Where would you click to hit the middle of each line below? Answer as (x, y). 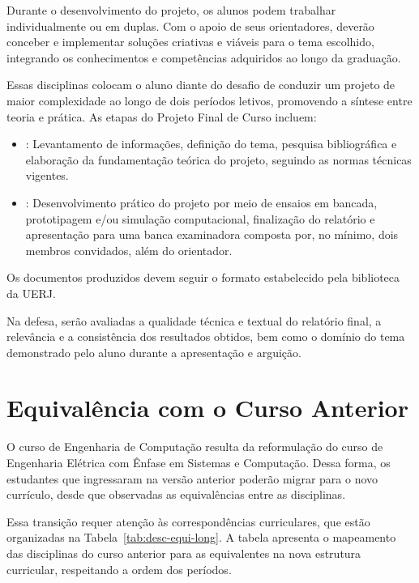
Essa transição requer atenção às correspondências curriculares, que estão (188, 521)
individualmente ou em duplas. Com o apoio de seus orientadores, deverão (190, 26)
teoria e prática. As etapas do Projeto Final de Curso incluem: (162, 116)
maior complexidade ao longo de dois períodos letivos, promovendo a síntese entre (209, 100)
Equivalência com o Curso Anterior (207, 408)
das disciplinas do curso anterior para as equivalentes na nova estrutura (184, 553)
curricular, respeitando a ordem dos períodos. (119, 569)
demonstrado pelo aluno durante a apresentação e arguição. (154, 352)
